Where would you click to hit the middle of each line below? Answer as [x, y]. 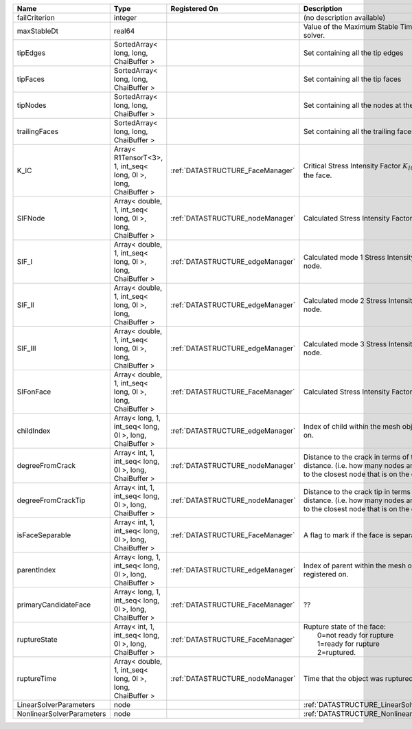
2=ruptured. [336, 652]
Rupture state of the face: [344, 627]
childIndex [34, 431]
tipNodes [32, 105]
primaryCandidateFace [54, 605]
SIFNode [31, 218]
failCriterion [36, 18]
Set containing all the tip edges [353, 53]
